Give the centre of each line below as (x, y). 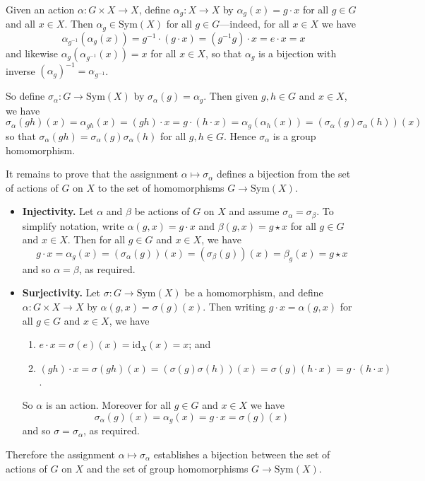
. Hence (240, 135)
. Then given (231, 96)
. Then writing (234, 306)
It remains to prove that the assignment (92, 174)
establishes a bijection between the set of (242, 454)
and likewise (32, 53)
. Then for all (96, 239)
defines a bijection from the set (283, 174)
